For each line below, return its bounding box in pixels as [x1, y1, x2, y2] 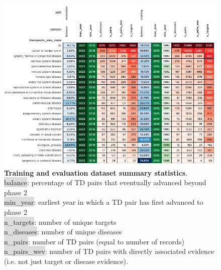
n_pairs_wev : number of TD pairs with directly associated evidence [4, 246, 214, 256]
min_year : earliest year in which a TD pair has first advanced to [4, 197, 203, 207]
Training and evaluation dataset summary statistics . [4, 167, 188, 178]
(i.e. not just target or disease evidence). [4, 256, 128, 266]
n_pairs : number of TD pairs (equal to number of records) [4, 236, 184, 246]
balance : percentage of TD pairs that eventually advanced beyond [4, 177, 206, 188]
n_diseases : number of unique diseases [4, 226, 122, 237]
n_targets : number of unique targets [4, 216, 117, 227]
